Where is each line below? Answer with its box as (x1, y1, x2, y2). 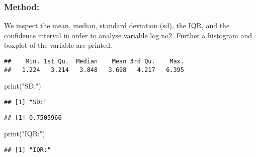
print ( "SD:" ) (4, 81, 41, 91)
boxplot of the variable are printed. (4, 40, 112, 50)
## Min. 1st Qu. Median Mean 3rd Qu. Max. (4, 58, 184, 65)
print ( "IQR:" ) (4, 128, 45, 139)
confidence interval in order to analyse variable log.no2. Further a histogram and (4, 30, 252, 40)
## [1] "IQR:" (4, 146, 51, 153)
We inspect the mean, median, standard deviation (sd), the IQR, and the (4, 20, 230, 31)
